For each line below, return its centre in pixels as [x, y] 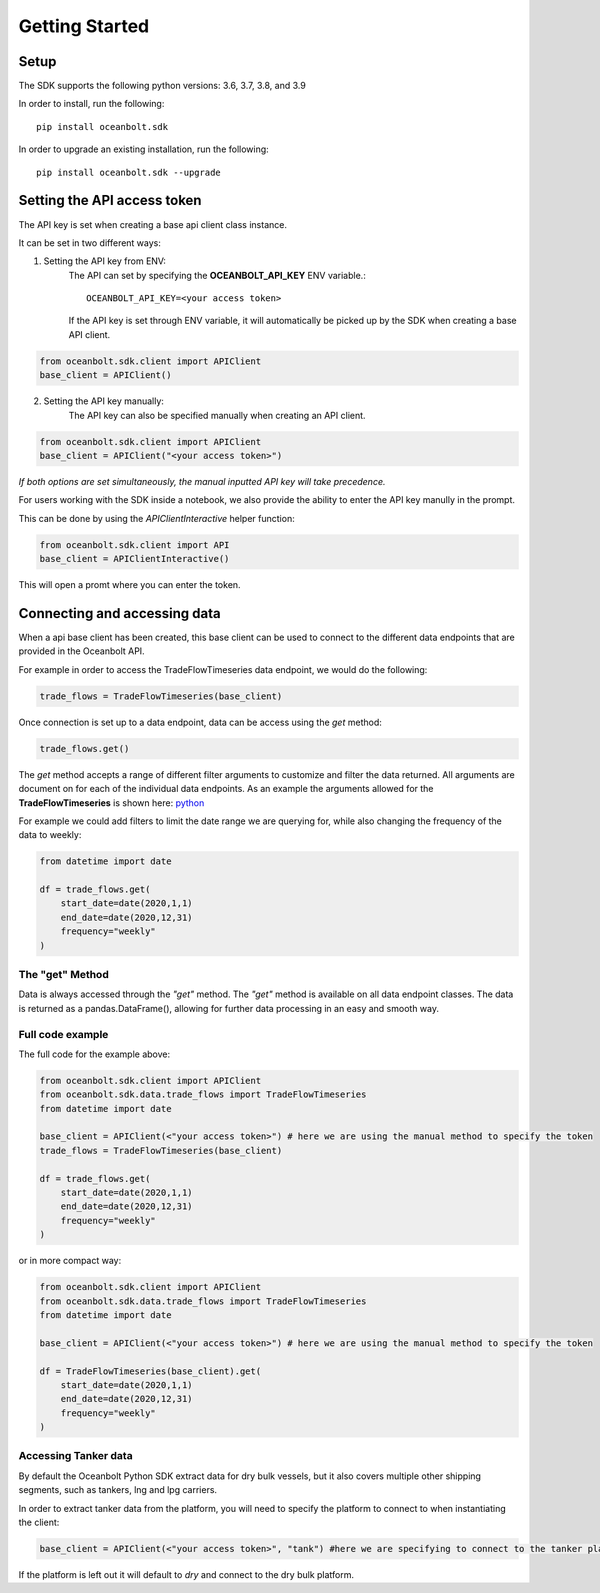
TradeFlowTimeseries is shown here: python [111, 802]
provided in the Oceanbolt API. [81, 651]
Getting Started [84, 26]
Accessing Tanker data [76, 1456]
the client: [39, 1522]
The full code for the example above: [94, 1054]
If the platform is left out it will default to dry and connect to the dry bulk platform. [186, 1574]
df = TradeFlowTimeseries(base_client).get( [150, 1371]
